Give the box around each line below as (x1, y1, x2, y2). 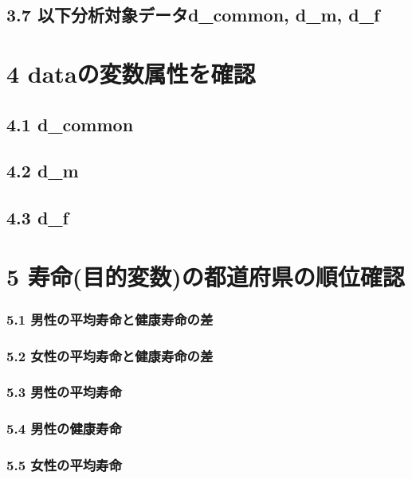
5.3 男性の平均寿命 (6, 382, 122, 402)
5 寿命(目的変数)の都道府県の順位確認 (6, 259, 405, 292)
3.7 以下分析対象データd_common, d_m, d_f (6, 2, 380, 27)
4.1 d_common (6, 111, 134, 136)
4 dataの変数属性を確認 (6, 56, 256, 89)
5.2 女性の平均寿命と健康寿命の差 (6, 345, 214, 365)
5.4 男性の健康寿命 (6, 419, 122, 438)
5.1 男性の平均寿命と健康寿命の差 (6, 309, 214, 329)
